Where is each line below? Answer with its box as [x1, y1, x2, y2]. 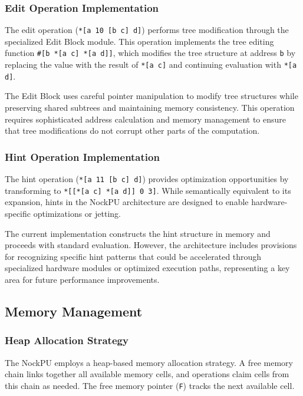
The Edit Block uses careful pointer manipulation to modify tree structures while [5, 90, 298, 102]
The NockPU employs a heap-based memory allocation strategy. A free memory [5, 356, 293, 368]
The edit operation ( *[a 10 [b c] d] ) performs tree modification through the [5, 24, 289, 36]
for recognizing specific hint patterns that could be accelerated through [5, 250, 262, 262]
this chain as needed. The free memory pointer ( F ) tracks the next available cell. [5, 379, 295, 391]
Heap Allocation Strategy [5, 333, 129, 348]
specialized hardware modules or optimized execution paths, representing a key [5, 262, 290, 274]
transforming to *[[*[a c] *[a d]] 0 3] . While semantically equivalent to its [5, 184, 291, 196]
